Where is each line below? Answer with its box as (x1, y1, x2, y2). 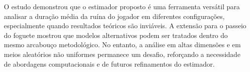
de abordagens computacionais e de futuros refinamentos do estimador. (4, 58, 215, 69)
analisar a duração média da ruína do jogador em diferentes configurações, (4, 11, 225, 21)
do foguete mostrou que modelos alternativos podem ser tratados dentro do (4, 30, 228, 40)
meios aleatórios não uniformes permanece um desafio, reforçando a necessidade (4, 49, 241, 59)
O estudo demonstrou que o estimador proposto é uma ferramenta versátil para (4, 1, 240, 11)
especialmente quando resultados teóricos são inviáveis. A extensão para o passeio (4, 20, 247, 31)
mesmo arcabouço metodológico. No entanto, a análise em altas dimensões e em (4, 39, 241, 50)
